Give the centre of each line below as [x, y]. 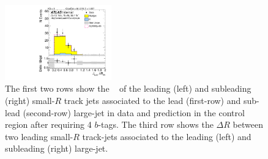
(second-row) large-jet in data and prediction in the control [134, 112]
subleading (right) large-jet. [57, 148]
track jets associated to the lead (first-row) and [152, 101]
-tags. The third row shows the [156, 124]
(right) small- [30, 101]
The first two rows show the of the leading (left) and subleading [128, 88]
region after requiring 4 [48, 124]
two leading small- [39, 136]
